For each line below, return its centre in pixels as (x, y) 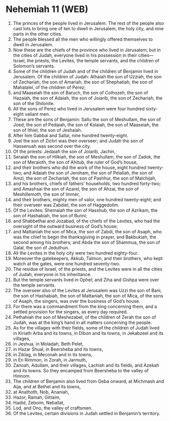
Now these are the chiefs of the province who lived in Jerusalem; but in (87, 50)
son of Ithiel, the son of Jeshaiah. (48, 130)
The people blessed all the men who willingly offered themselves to (83, 39)
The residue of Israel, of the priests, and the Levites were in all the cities (88, 269)
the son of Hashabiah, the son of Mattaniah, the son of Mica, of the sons (88, 296)
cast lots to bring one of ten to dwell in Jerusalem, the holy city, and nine (88, 28)
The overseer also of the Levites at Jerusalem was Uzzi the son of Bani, (87, 290)
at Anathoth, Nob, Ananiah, (41, 392)
